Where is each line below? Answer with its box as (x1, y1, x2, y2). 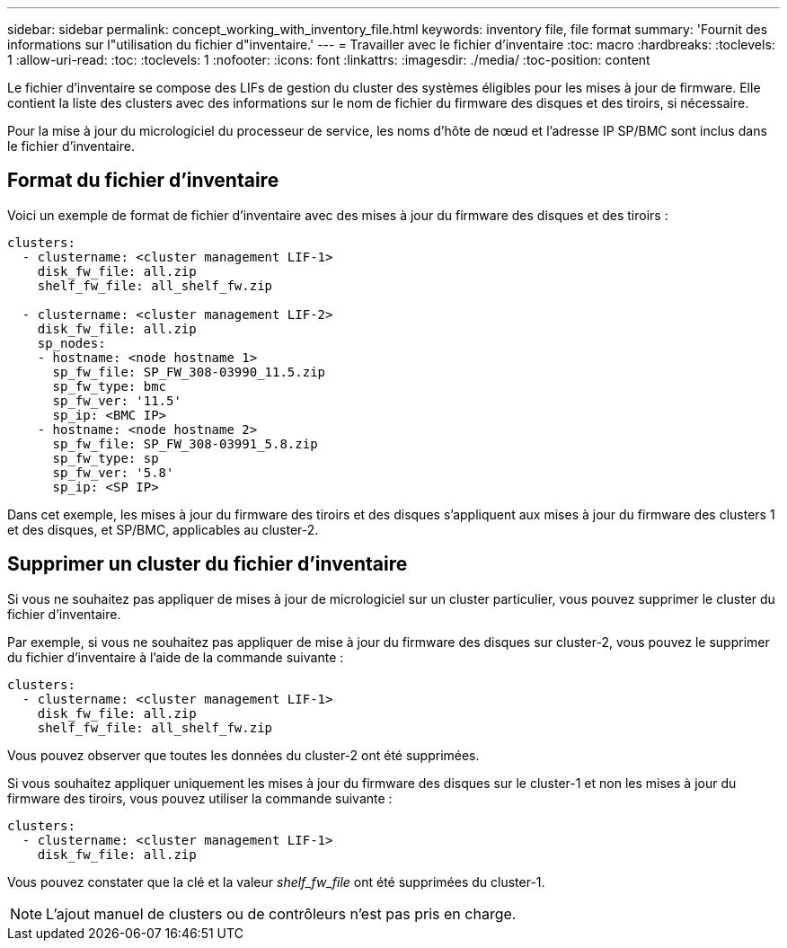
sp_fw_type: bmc (52, 378, 167, 394)
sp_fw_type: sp (52, 450, 159, 465)
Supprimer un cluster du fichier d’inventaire (7, 553, 408, 576)
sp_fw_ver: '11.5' (52, 393, 181, 408)
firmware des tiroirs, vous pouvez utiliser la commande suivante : (7, 790, 393, 806)
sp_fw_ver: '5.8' (52, 465, 174, 480)
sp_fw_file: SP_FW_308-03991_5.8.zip (52, 436, 318, 451)
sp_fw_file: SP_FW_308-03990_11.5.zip (52, 364, 326, 379)
